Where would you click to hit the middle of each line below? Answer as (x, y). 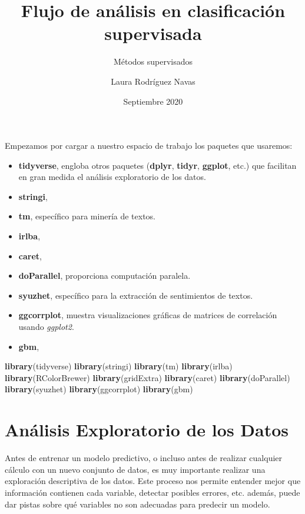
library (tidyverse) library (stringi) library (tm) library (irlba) (119, 366)
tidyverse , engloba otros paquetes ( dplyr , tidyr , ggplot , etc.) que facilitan (158, 165)
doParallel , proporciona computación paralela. (105, 276)
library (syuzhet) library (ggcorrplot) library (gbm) (99, 389)
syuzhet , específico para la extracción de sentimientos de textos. (136, 295)
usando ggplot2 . (46, 327)
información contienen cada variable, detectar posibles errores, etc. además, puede (152, 492)
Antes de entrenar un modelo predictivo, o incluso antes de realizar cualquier (144, 458)
